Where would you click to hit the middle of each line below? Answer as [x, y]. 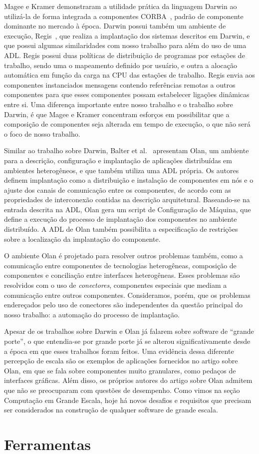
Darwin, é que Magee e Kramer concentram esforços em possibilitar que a [117, 114]
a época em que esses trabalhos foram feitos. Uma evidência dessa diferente [119, 351]
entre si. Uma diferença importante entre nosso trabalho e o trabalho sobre [119, 104]
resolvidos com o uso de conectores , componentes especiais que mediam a [116, 285]
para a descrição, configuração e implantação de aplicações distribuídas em [118, 160]
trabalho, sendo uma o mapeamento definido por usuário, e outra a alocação [121, 65]
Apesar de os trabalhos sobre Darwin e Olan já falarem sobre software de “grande [129, 331]
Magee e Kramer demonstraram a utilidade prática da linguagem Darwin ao [121, 6]
